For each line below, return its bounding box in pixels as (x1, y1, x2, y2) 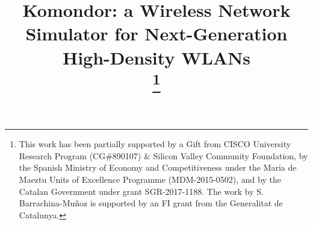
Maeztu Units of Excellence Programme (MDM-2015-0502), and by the (19, 173, 281, 186)
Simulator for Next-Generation (25, 21, 288, 46)
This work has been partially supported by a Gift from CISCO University (19, 138, 291, 150)
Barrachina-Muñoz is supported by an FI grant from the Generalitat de (19, 197, 283, 209)
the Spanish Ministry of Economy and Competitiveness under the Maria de (19, 161, 297, 174)
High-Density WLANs (62, 45, 251, 69)
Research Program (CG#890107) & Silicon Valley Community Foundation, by (19, 149, 308, 162)
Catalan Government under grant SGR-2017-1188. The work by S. (19, 185, 264, 197)
